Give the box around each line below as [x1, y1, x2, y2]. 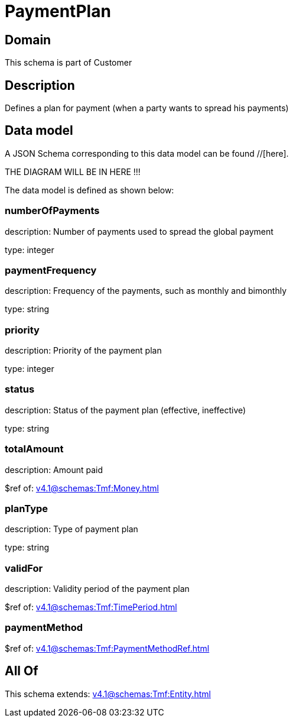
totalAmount [5, 443, 64, 455]
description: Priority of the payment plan [5, 345, 162, 356]
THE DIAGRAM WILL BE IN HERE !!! [5, 166, 141, 177]
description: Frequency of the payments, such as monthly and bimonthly [5, 286, 287, 296]
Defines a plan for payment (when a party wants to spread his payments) [5, 103, 289, 114]
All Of [5, 663, 38, 679]
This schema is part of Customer [5, 57, 132, 68]
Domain [5, 32, 51, 47]
